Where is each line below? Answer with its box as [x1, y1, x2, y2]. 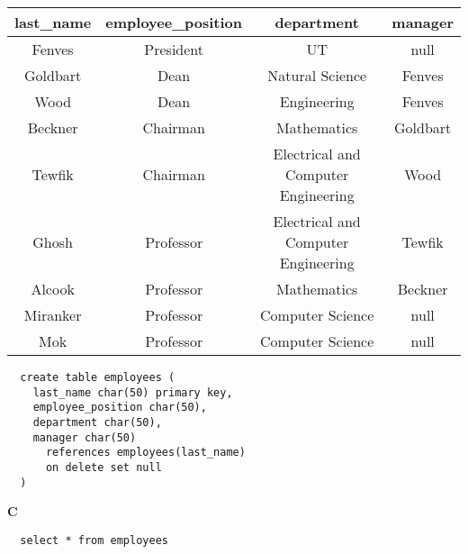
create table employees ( [20, 371, 175, 384]
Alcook [31, 278, 75, 299]
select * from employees [20, 533, 168, 547]
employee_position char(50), [32, 401, 207, 414]
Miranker [23, 304, 82, 325]
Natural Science [267, 65, 367, 86]
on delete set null [45, 460, 162, 474]
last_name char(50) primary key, [32, 386, 233, 399]
